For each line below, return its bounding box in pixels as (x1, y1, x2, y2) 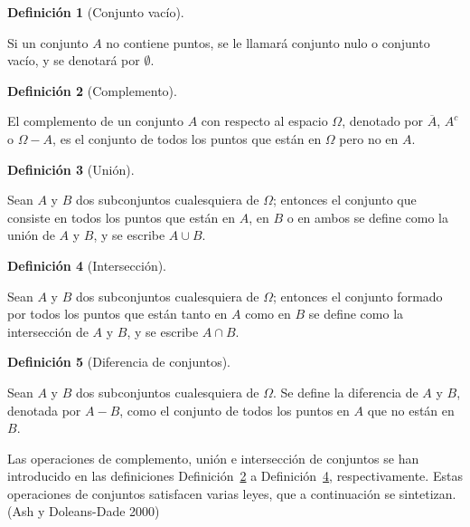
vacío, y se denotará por (7, 51, 140, 70)
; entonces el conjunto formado (273, 286, 443, 305)
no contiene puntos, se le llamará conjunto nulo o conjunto (106, 33, 430, 52)
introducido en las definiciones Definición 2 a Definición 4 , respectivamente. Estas (7, 466, 463, 485)
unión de (7, 225, 55, 244)
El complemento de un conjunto (7, 111, 184, 130)
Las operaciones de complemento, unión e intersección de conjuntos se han (7, 448, 419, 467)
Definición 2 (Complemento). (7, 81, 177, 100)
